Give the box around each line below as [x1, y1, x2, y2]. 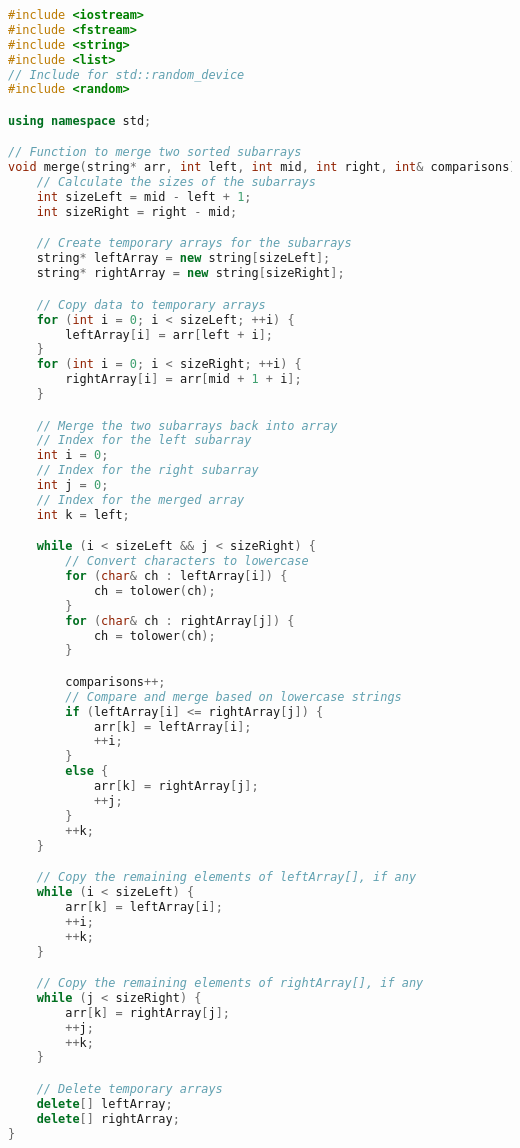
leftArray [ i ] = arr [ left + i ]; [65, 327, 273, 342]
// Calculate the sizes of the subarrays [36, 175, 316, 190]
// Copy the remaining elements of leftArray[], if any [36, 870, 417, 885]
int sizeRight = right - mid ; [36, 204, 238, 219]
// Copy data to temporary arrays [36, 297, 266, 312]
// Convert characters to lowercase [65, 554, 309, 569]
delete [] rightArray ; [36, 1111, 180, 1126]
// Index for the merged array [36, 492, 245, 507]
